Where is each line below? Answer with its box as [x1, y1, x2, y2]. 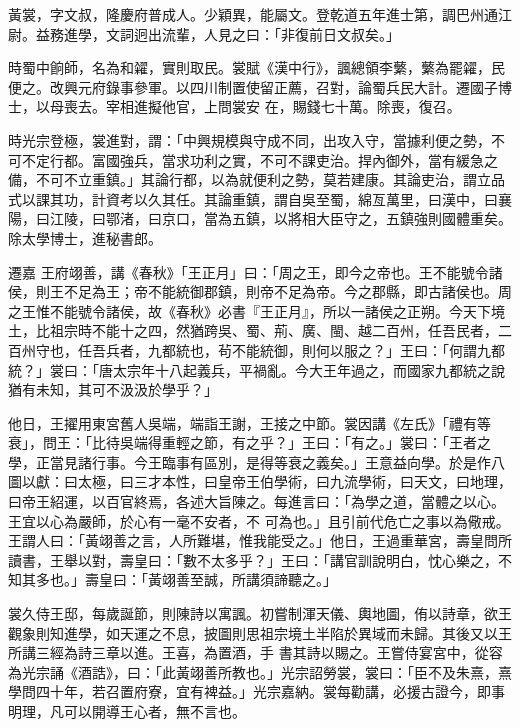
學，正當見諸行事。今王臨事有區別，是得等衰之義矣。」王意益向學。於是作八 [8, 451, 505, 472]
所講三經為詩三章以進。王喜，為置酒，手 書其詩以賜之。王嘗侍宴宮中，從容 [8, 642, 503, 663]
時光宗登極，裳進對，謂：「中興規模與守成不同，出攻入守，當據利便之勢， [8, 129, 491, 150]
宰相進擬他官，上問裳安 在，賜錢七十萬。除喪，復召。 [105, 96, 461, 117]
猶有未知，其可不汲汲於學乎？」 [8, 379, 218, 400]
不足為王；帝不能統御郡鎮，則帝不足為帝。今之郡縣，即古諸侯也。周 [63, 281, 512, 302]
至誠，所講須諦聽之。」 [189, 569, 337, 590]
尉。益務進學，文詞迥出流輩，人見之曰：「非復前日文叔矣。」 [8, 23, 400, 44]
